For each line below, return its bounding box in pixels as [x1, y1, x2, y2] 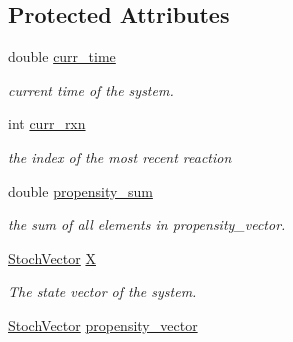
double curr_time [8, 46, 116, 67]
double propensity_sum [8, 180, 153, 201]
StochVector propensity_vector [8, 314, 198, 335]
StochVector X [8, 247, 96, 268]
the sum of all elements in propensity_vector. [8, 214, 286, 235]
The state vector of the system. [8, 281, 197, 302]
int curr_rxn [8, 113, 86, 134]
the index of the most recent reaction [8, 146, 232, 167]
